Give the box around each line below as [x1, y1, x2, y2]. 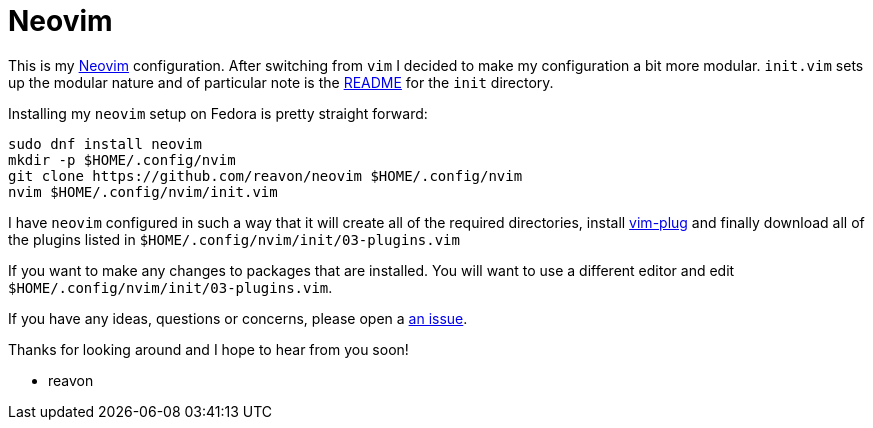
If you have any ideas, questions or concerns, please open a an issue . [8, 309, 468, 327]
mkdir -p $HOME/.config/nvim [8, 151, 236, 168]
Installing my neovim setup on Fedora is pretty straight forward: [8, 104, 428, 122]
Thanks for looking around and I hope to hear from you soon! [8, 340, 409, 358]
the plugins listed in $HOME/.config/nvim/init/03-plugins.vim [8, 230, 460, 248]
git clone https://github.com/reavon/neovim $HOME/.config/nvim [8, 167, 523, 184]
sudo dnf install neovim [8, 135, 202, 152]
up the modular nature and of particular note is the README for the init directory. [8, 73, 554, 91]
